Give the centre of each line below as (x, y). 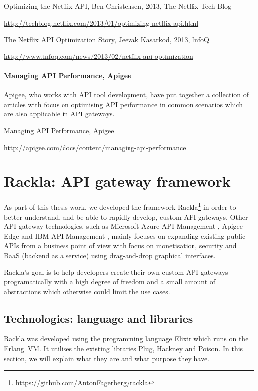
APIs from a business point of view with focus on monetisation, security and (120, 246)
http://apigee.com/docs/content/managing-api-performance (95, 147)
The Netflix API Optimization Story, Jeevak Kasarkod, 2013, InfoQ (107, 39)
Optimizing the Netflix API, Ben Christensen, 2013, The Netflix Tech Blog (118, 6)
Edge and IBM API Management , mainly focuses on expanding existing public (125, 236)
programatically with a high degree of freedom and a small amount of (110, 282)
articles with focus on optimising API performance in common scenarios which (123, 104)
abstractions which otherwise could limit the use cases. (87, 291)
